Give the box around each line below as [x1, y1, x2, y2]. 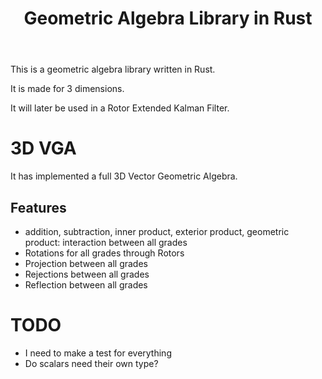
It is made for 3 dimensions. [10, 83, 125, 95]
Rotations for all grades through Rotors [24, 247, 185, 259]
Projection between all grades [24, 257, 148, 269]
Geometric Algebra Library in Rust [23, 7, 313, 30]
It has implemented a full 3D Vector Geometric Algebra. [10, 170, 238, 182]
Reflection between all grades [24, 278, 148, 291]
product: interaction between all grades [24, 236, 188, 248]
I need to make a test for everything [24, 347, 172, 359]
